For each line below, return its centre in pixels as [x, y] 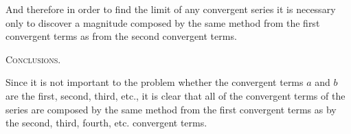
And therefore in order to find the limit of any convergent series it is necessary [171, 9]
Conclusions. [33, 59]
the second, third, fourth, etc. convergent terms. [106, 123]
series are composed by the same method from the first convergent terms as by [171, 109]
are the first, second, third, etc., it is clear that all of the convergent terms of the [175, 95]
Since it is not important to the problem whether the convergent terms [155, 82]
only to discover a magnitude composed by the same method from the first [163, 22]
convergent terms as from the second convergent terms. [121, 36]
